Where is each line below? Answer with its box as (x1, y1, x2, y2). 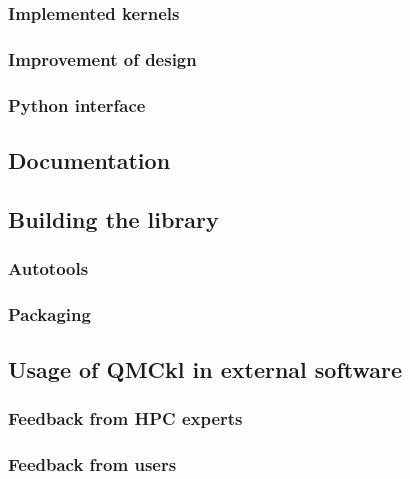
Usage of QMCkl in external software (8, 354, 403, 385)
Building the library (8, 203, 219, 234)
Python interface (8, 92, 146, 117)
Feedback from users (8, 452, 177, 477)
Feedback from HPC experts (8, 406, 243, 431)
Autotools (8, 256, 89, 281)
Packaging (8, 301, 91, 326)
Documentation (8, 144, 171, 175)
